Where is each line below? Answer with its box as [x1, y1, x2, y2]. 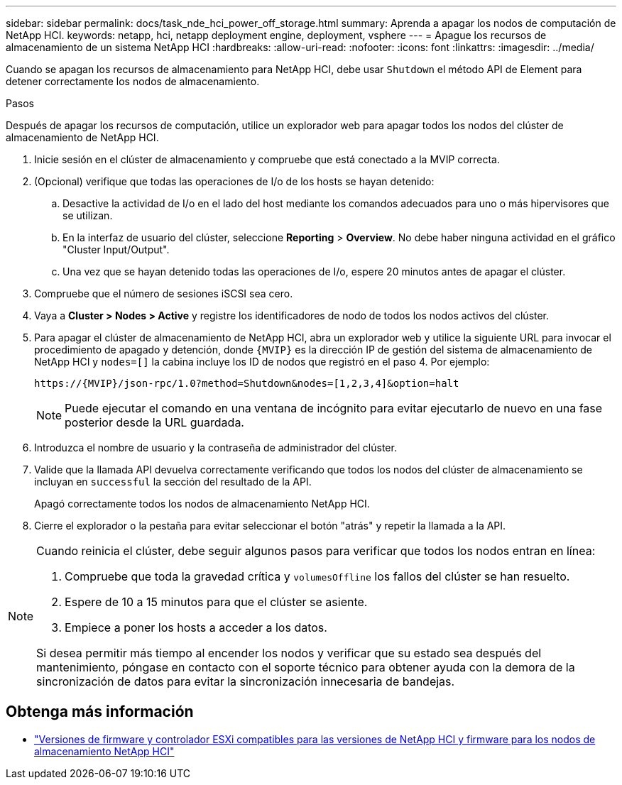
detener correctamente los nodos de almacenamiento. [6, 75, 260, 87]
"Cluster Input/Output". [62, 243, 170, 256]
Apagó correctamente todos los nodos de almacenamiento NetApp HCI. [34, 498, 370, 510]
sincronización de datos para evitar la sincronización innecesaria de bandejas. [36, 674, 455, 688]
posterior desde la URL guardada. [65, 415, 244, 429]
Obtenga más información [6, 703, 194, 721]
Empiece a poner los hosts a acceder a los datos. [65, 620, 327, 635]
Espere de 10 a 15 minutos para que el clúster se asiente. [65, 595, 368, 609]
